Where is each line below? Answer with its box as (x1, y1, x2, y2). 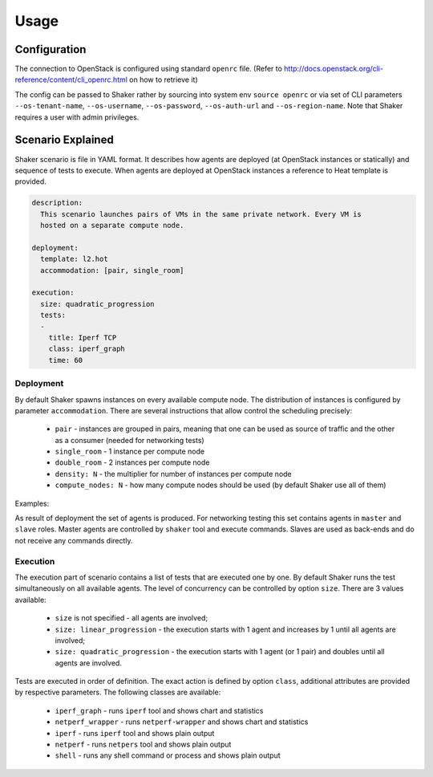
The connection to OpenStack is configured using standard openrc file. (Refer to (14, 64, 282, 74)
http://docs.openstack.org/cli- (283, 64, 384, 74)
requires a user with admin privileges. (14, 112, 140, 122)
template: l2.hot (40, 254, 108, 264)
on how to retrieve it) (129, 75, 198, 84)
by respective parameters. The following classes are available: (14, 687, 221, 698)
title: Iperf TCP (48, 333, 117, 342)
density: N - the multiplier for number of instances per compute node (55, 469, 292, 478)
